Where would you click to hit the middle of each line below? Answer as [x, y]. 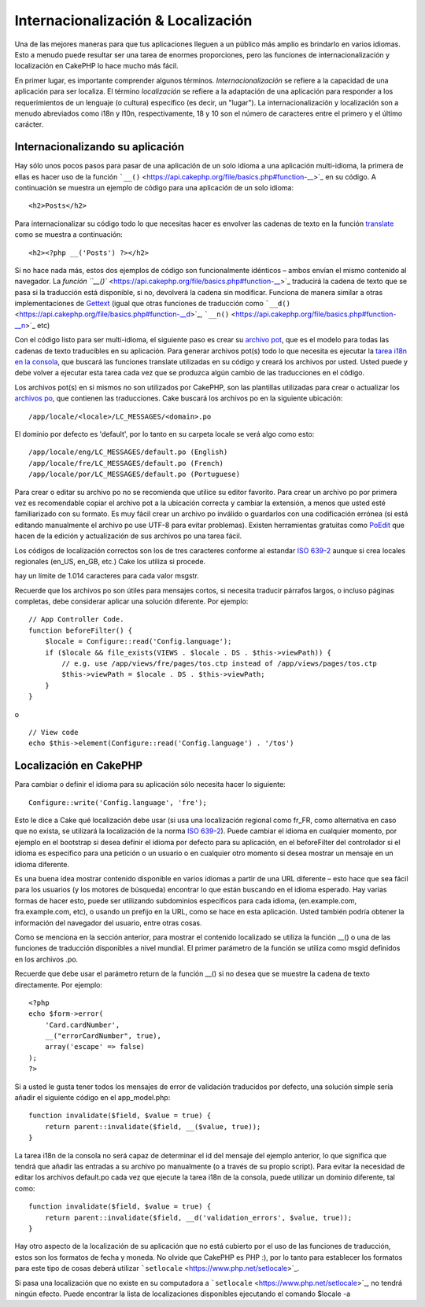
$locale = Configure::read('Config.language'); [138, 642]
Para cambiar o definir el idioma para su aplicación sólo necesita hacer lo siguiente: [150, 785]
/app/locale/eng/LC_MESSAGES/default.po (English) [128, 452]
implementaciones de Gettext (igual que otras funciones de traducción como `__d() [153, 304]
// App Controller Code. [76, 619]
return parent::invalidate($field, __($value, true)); [153, 1126]
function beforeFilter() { [81, 630]
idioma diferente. [42, 864]
